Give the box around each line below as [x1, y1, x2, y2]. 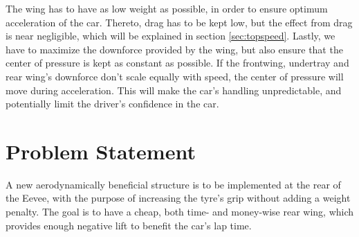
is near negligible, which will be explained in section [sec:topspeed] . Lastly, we [6, 28, 335, 43]
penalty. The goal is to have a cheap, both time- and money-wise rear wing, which [6, 204, 354, 219]
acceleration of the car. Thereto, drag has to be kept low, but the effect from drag [6, 15, 353, 29]
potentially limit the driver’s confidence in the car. [6, 96, 219, 111]
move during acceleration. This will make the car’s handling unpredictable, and [6, 82, 342, 97]
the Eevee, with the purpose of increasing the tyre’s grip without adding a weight [6, 191, 351, 205]
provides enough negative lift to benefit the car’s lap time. [6, 218, 252, 232]
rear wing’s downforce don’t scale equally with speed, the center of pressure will [6, 69, 344, 83]
